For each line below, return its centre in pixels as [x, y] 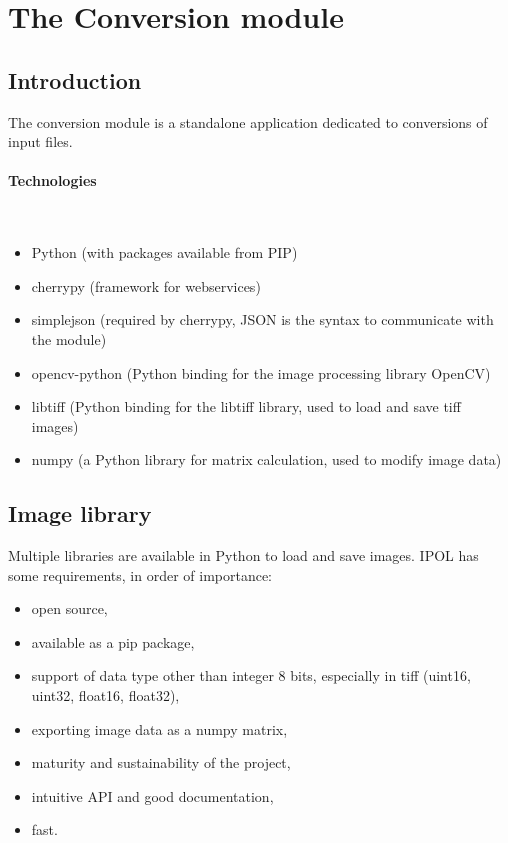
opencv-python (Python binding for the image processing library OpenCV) [261, 372]
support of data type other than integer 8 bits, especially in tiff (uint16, [251, 675]
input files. [40, 141]
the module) [69, 338]
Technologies [52, 180]
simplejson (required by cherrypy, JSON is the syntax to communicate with [262, 319]
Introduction [75, 79]
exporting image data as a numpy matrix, [159, 728]
